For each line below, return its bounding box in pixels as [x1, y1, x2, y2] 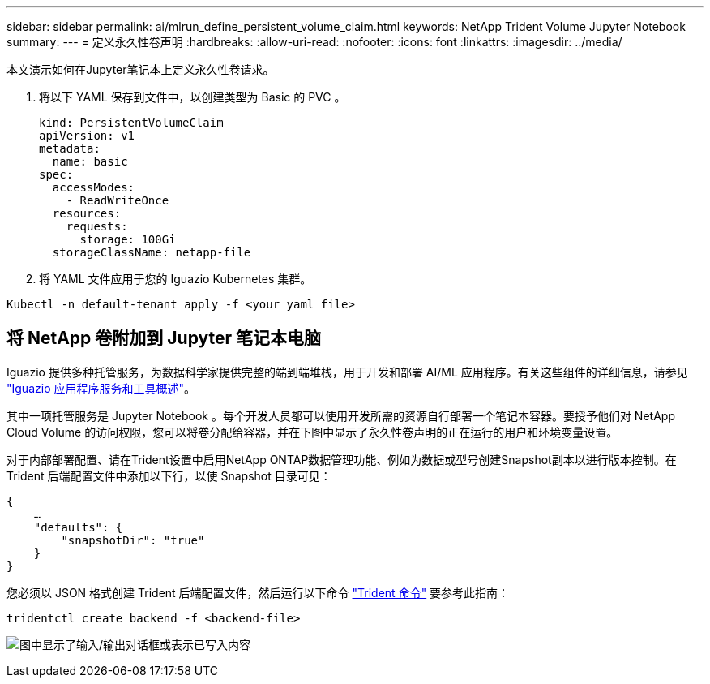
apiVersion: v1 [39, 129, 135, 142]
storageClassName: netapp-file [52, 246, 251, 259]
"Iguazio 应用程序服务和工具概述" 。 [6, 381, 195, 395]
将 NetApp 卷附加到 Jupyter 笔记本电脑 [6, 328, 322, 349]
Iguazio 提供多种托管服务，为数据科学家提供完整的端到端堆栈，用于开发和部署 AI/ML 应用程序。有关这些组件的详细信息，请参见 [6, 364, 688, 379]
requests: [66, 220, 128, 233]
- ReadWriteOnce [66, 194, 169, 207]
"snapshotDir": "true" [61, 533, 205, 547]
